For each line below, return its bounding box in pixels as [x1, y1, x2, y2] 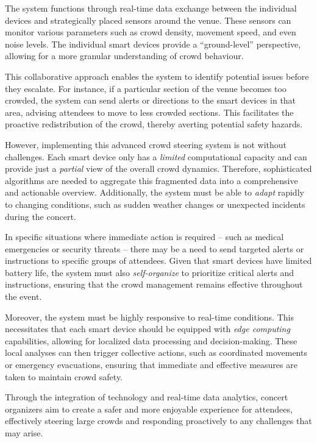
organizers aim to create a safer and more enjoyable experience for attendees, [5, 402, 293, 415]
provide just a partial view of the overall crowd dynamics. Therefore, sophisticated [5, 162, 312, 175]
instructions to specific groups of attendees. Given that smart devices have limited [5, 254, 312, 267]
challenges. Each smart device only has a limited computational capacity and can [5, 150, 307, 163]
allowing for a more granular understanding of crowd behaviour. [5, 49, 244, 62]
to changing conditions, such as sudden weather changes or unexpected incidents [5, 197, 305, 210]
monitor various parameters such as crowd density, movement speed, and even [5, 26, 296, 38]
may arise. [5, 427, 43, 439]
